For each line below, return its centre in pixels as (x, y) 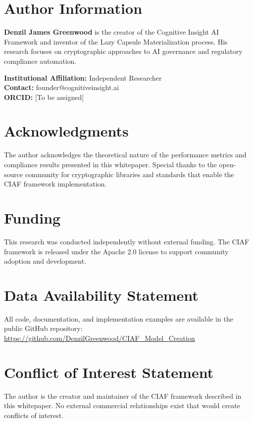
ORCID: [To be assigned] (44, 97)
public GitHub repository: (43, 328)
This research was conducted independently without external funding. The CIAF (127, 241)
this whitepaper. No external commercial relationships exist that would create (122, 405)
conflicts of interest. (34, 415)
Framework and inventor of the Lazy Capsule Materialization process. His (116, 41)
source (14, 174)
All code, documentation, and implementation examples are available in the (119, 318)
